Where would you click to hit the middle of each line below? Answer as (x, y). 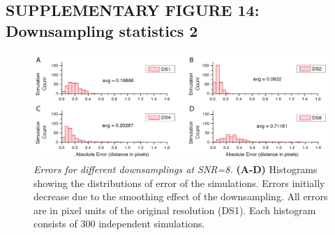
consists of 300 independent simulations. (119, 224)
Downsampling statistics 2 (102, 30)
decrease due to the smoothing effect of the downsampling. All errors (181, 196)
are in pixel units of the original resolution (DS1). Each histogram (175, 210)
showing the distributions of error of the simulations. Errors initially (179, 183)
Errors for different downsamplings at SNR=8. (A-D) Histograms (176, 169)
